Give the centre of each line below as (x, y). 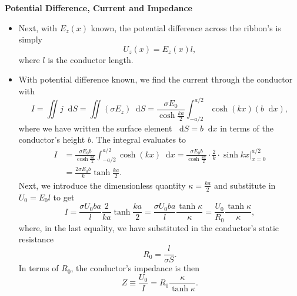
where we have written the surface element (95, 128)
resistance (36, 239)
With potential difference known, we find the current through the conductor (156, 79)
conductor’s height (52, 139)
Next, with (38, 27)
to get (64, 197)
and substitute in (245, 185)
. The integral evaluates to (139, 139)
